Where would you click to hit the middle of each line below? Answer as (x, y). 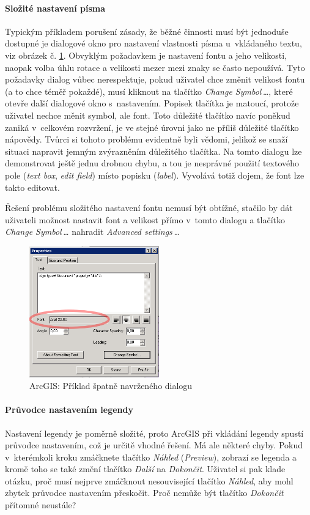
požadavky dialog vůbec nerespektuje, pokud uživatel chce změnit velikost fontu (155, 79)
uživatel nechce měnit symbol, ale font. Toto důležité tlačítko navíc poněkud (148, 115)
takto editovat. (32, 187)
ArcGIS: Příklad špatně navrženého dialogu (111, 386)
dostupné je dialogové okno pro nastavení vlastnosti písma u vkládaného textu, (153, 43)
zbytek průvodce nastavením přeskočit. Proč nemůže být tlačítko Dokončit (144, 493)
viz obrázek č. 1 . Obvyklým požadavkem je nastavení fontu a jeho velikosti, (146, 55)
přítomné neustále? (41, 505)
